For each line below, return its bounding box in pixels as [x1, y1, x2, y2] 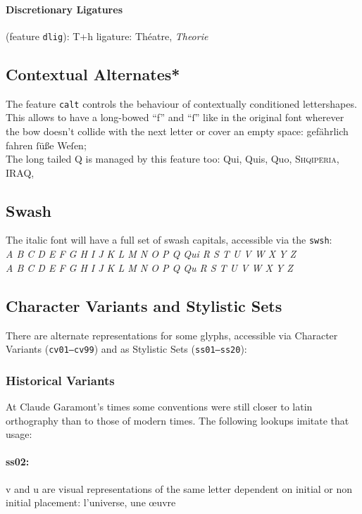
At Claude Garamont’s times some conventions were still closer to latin [6, 399, 313, 413]
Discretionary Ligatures [6, 1, 123, 16]
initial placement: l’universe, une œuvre [6, 495, 176, 510]
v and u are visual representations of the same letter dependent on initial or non [6, 481, 353, 496]
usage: [6, 427, 32, 441]
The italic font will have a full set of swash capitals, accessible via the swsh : [6, 232, 332, 247]
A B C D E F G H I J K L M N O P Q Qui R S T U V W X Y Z [6, 246, 297, 261]
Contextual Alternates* [6, 63, 180, 84]
